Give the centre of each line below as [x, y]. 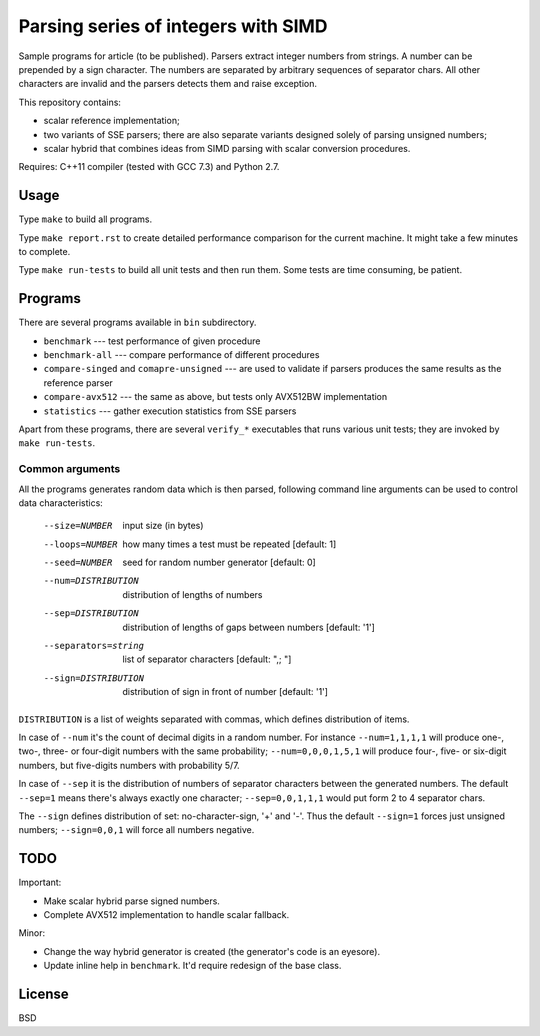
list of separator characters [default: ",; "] [207, 659]
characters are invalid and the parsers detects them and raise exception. [168, 84]
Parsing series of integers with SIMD [173, 26]
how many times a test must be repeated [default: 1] [229, 544]
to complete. [44, 251]
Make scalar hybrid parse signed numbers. [131, 901]
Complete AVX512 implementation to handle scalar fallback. [166, 915]
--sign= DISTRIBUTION [94, 678]
